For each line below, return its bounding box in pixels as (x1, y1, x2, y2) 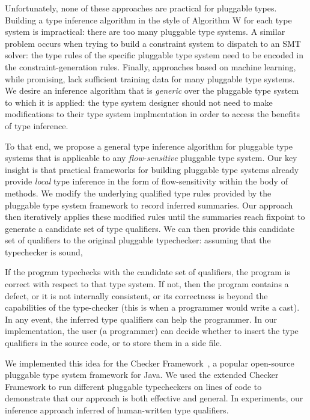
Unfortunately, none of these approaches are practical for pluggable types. (5, 2, 277, 14)
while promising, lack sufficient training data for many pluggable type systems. (5, 72, 295, 85)
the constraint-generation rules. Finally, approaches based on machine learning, (5, 60, 296, 73)
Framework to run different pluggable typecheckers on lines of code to (5, 380, 262, 392)
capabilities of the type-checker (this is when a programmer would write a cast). (5, 301, 300, 314)
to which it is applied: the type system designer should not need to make (5, 96, 273, 108)
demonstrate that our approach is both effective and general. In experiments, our (5, 392, 303, 404)
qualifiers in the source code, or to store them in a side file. (5, 336, 222, 349)
